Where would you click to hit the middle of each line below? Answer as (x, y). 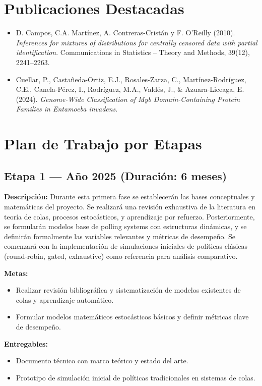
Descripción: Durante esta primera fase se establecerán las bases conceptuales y (129, 197)
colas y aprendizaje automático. (65, 299)
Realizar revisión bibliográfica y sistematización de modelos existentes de (128, 290)
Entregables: (26, 343)
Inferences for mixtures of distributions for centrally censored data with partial (137, 42)
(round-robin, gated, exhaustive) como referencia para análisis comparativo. (121, 256)
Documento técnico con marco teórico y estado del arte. (102, 361)
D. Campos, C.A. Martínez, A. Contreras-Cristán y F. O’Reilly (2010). (125, 33)
